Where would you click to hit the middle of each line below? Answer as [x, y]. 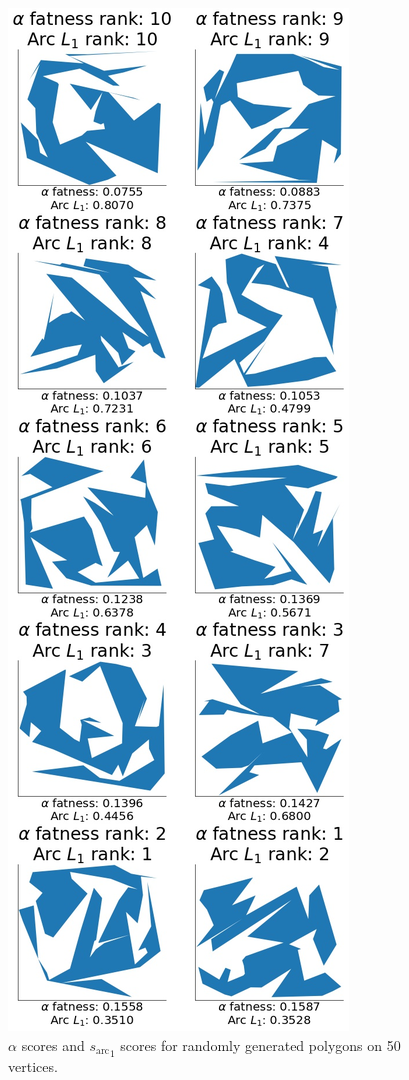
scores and [53, 1044]
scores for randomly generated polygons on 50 [260, 1044]
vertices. [33, 1065]
